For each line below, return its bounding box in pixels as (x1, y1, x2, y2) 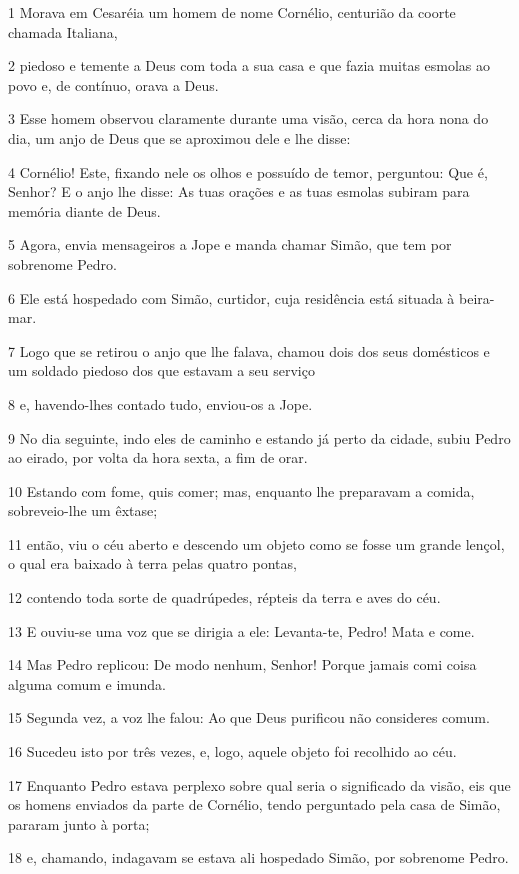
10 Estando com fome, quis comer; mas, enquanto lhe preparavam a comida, (8, 480, 475, 501)
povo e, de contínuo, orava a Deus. (8, 74, 219, 95)
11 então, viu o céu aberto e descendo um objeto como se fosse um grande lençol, (8, 533, 505, 554)
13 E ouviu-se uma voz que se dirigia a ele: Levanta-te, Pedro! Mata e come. (8, 620, 475, 641)
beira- (459, 287, 495, 308)
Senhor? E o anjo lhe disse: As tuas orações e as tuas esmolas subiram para (8, 181, 470, 202)
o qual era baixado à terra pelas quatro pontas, (8, 553, 297, 574)
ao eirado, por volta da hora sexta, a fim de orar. (8, 447, 308, 468)
